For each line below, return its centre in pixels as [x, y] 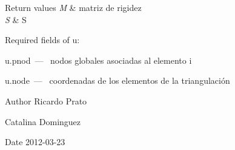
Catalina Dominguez [43, 121]
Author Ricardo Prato [46, 101]
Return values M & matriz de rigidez [73, 7]
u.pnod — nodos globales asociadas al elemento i [98, 60]
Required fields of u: [42, 40]
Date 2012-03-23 [35, 142]
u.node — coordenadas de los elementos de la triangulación [117, 80]
